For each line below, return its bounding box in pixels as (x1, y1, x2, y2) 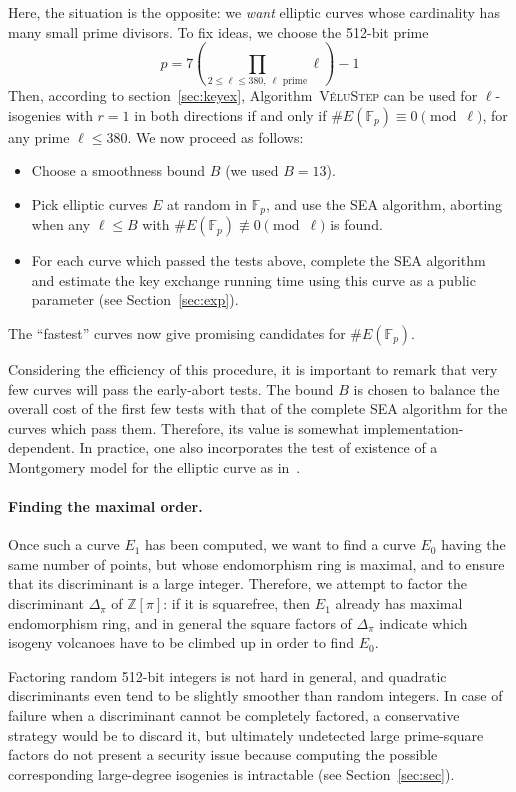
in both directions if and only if (134, 104, 327, 125)
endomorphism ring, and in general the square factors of (8, 612, 352, 633)
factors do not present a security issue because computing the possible (8, 744, 438, 765)
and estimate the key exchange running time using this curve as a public (31, 269, 476, 290)
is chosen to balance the (353, 378, 500, 399)
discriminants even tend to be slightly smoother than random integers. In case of (8, 685, 503, 706)
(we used (225, 160, 279, 181)
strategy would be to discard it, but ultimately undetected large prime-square (8, 724, 484, 745)
